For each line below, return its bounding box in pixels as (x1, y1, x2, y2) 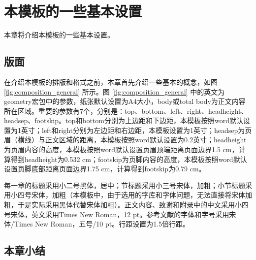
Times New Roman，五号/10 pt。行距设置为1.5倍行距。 (14, 219, 190, 229)
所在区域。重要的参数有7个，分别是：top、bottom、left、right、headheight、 (4, 105, 248, 116)
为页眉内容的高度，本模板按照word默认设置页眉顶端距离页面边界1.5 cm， (4, 144, 239, 155)
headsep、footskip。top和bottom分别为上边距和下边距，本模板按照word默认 (4, 115, 243, 126)
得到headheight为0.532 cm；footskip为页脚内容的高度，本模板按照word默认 (10, 154, 247, 164)
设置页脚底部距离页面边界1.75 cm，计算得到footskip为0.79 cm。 (4, 163, 206, 174)
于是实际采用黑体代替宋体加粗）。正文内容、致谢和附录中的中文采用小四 (17, 199, 249, 210)
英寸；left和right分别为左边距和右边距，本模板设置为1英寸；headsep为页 (21, 125, 252, 135)
